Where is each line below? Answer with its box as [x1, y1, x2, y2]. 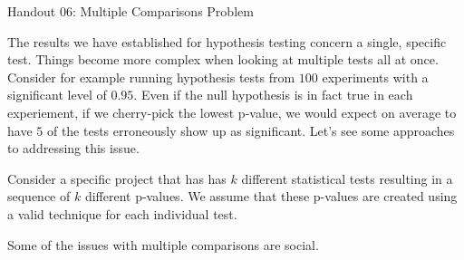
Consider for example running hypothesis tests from [7, 67, 295, 86]
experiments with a [322, 67, 429, 86]
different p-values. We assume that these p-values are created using [84, 187, 458, 206]
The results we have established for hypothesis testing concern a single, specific [7, 32, 447, 51]
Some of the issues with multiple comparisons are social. [7, 235, 319, 254]
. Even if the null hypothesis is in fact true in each [133, 85, 413, 104]
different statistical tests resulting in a [241, 169, 453, 188]
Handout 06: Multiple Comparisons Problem [7, 2, 254, 20]
